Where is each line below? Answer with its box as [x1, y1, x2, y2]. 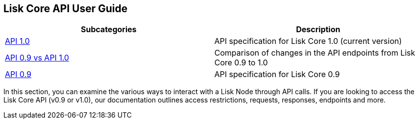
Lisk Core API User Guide [3, 2, 128, 15]
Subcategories [81, 24, 137, 35]
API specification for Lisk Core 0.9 [214, 69, 340, 80]
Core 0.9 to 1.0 [214, 58, 268, 68]
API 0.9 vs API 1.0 [5, 53, 69, 63]
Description [296, 24, 340, 35]
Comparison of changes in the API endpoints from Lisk [214, 48, 416, 58]
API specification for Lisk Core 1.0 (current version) [214, 36, 402, 46]
